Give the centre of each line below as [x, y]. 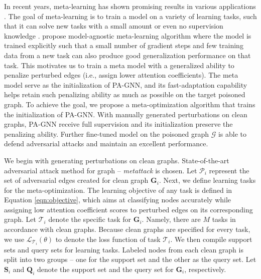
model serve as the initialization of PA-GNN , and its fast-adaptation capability [126, 84]
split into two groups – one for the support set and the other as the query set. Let [130, 259]
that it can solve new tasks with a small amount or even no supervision [114, 26]
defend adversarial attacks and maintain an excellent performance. [106, 144]
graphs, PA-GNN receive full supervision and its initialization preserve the [118, 124]
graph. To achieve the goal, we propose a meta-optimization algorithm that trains [130, 104]
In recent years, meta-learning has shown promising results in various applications [130, 6]
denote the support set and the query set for [105, 269]
